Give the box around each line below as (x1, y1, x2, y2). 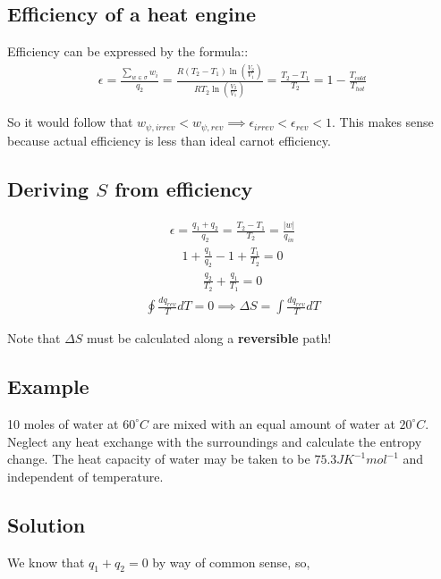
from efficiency (114, 174, 253, 202)
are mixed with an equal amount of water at (152, 414, 395, 432)
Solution (7, 510, 86, 538)
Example (7, 373, 89, 400)
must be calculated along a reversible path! (87, 329, 332, 348)
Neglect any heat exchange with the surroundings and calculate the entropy (7, 432, 422, 450)
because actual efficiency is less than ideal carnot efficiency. (7, 130, 331, 149)
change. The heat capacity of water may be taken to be (7, 449, 310, 468)
